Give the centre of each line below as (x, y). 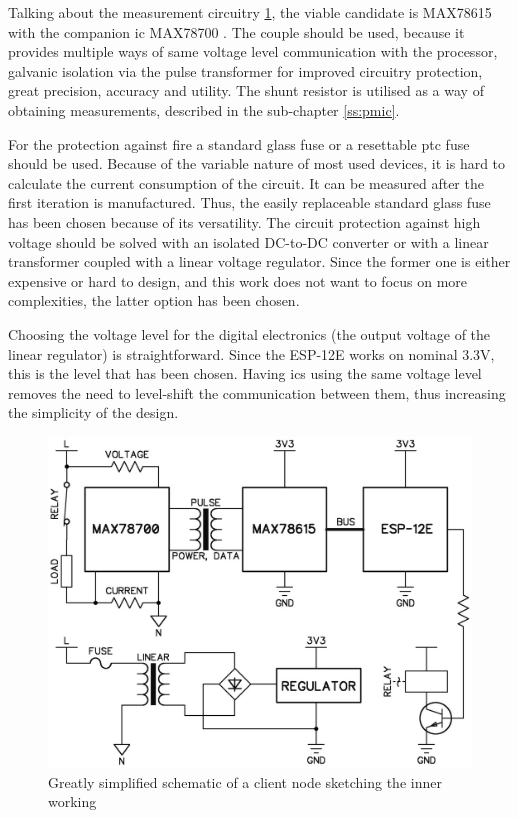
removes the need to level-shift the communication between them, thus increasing (257, 392)
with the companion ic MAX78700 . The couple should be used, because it (236, 31)
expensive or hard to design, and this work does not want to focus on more (238, 280)
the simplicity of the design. (93, 412)
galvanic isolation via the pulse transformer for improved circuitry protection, (245, 70)
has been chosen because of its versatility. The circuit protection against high (244, 221)
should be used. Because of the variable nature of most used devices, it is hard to (257, 163)
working (72, 801)
